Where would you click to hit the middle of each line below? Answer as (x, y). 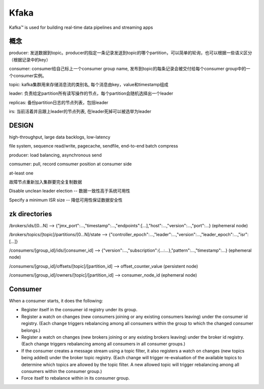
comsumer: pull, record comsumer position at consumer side (70, 164)
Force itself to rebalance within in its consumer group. (76, 378)
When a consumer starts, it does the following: (56, 301)
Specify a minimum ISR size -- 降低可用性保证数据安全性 (66, 200)
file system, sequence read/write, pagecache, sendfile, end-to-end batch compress (94, 146)
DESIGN (21, 125)
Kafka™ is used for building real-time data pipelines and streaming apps (81, 27)
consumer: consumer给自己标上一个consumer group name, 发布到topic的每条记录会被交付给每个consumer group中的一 (130, 69)
